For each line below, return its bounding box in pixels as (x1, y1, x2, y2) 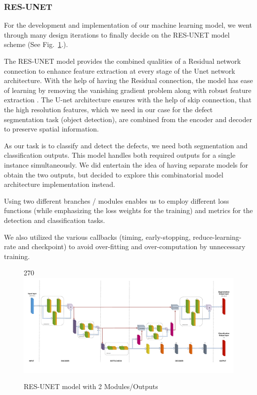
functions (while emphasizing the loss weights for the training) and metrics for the (4, 205, 253, 216)
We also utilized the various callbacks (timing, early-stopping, (4, 231, 191, 242)
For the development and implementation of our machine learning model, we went (4, 20, 252, 30)
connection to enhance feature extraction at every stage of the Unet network (4, 65, 235, 76)
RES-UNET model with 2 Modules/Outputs (24, 381, 158, 392)
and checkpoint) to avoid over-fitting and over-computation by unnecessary (18, 241, 246, 252)
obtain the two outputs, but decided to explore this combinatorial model (4, 169, 223, 179)
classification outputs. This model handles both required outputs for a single (4, 150, 236, 160)
